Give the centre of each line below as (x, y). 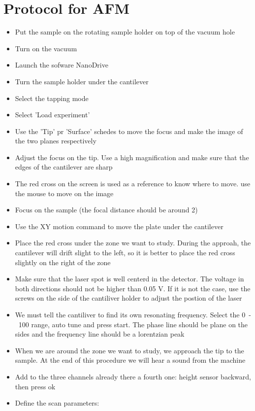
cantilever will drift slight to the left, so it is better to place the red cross (125, 253)
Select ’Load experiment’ (52, 115)
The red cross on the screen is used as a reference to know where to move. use (133, 184)
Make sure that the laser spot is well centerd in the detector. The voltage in (129, 279)
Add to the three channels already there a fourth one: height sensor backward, (133, 376)
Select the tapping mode (52, 98)
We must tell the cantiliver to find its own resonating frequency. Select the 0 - (133, 314)
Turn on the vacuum (46, 48)
